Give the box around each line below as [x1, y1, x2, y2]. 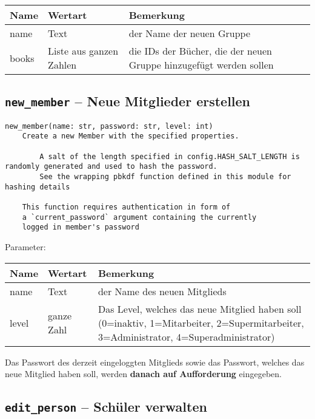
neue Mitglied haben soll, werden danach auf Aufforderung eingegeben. [5, 367, 282, 380]
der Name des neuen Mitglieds [98, 284, 227, 298]
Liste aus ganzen [48, 44, 119, 58]
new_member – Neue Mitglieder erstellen [5, 92, 251, 111]
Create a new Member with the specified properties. [22, 132, 239, 141]
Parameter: [5, 240, 46, 253]
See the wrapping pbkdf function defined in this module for [39, 172, 291, 182]
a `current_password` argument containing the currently [22, 213, 257, 222]
